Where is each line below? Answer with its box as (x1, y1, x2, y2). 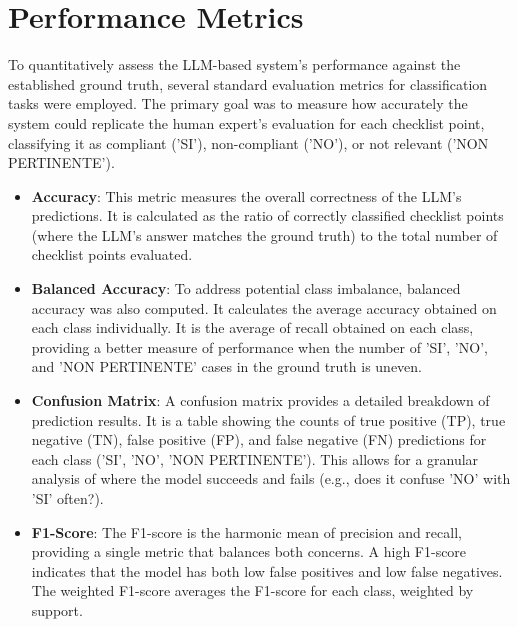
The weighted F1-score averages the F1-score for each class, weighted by (31, 580, 474, 601)
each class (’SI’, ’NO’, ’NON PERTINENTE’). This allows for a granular (31, 448, 479, 469)
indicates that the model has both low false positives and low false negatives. (31, 560, 503, 581)
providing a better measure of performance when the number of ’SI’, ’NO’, (31, 336, 488, 357)
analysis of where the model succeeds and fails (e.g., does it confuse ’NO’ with (31, 468, 511, 489)
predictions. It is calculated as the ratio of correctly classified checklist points (31, 205, 504, 226)
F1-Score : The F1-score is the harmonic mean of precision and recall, (31, 521, 462, 542)
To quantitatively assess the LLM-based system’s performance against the (8, 54, 461, 75)
